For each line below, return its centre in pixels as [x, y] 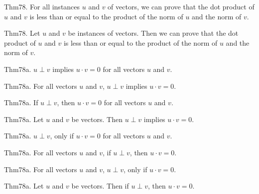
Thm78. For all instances [42, 6]
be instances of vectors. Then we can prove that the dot [153, 33]
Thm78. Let [22, 33]
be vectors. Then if [100, 186]
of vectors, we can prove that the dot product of [181, 6]
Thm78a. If [21, 102]
